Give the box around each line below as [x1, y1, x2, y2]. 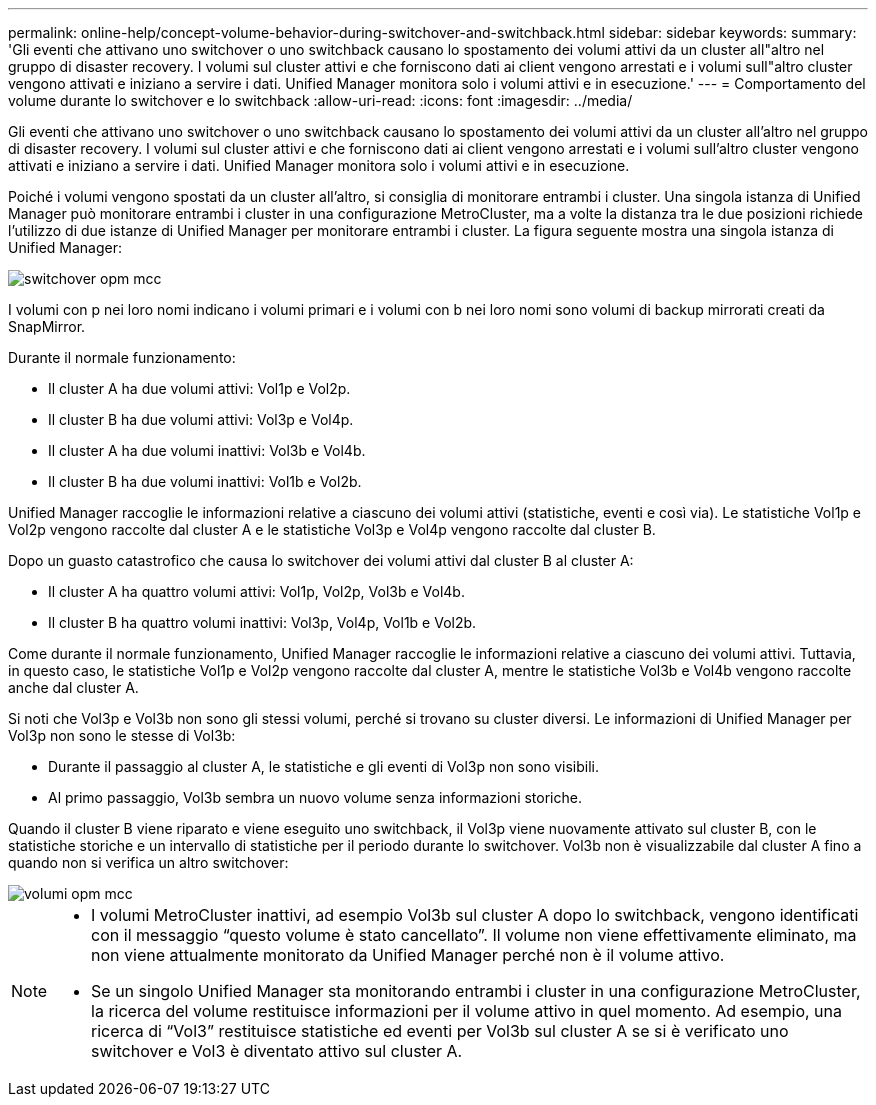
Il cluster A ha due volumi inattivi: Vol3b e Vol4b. [48, 442, 366, 459]
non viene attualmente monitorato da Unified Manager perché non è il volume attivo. [91, 945, 725, 965]
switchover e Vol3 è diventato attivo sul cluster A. [91, 1041, 463, 1061]
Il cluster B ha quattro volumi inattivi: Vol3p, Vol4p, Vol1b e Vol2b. [48, 614, 477, 631]
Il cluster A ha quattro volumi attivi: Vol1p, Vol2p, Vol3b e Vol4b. [48, 583, 465, 600]
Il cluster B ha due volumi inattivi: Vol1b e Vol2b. [48, 473, 362, 490]
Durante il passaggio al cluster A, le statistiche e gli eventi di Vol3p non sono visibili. [48, 758, 600, 775]
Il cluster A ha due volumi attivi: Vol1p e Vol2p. [48, 380, 351, 397]
